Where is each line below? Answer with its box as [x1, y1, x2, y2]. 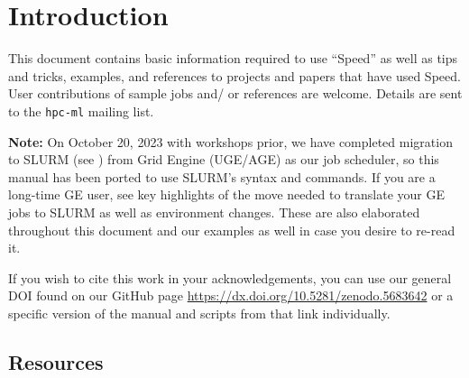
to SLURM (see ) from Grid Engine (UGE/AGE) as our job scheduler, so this [8, 150, 439, 169]
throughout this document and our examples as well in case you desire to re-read [8, 220, 455, 239]
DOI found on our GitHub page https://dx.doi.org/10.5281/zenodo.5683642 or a [8, 286, 454, 305]
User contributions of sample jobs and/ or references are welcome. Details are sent [8, 84, 463, 103]
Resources [8, 347, 104, 375]
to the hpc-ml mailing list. [8, 101, 154, 120]
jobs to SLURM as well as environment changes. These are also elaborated [8, 202, 420, 221]
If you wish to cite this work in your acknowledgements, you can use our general [8, 268, 452, 287]
